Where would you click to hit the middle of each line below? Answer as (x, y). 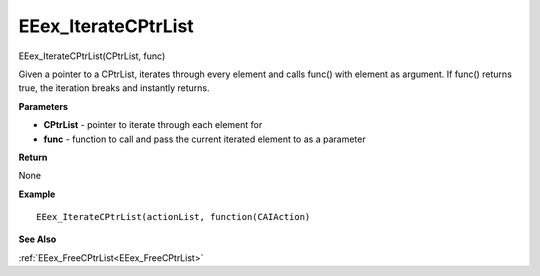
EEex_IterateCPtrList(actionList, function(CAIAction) (173, 217)
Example (37, 194)
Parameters (43, 106)
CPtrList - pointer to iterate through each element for (153, 125)
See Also (37, 239)
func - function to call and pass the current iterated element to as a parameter (204, 139)
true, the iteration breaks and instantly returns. (114, 88)
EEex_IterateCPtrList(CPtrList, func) (92, 56)
